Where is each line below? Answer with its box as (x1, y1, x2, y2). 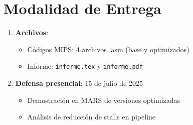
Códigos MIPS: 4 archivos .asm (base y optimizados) (27, 44, 189, 54)
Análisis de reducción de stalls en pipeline (27, 111, 156, 122)
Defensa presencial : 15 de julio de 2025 (15, 77, 143, 88)
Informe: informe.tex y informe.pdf (27, 61, 143, 71)
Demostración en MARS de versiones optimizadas (27, 94, 180, 105)
